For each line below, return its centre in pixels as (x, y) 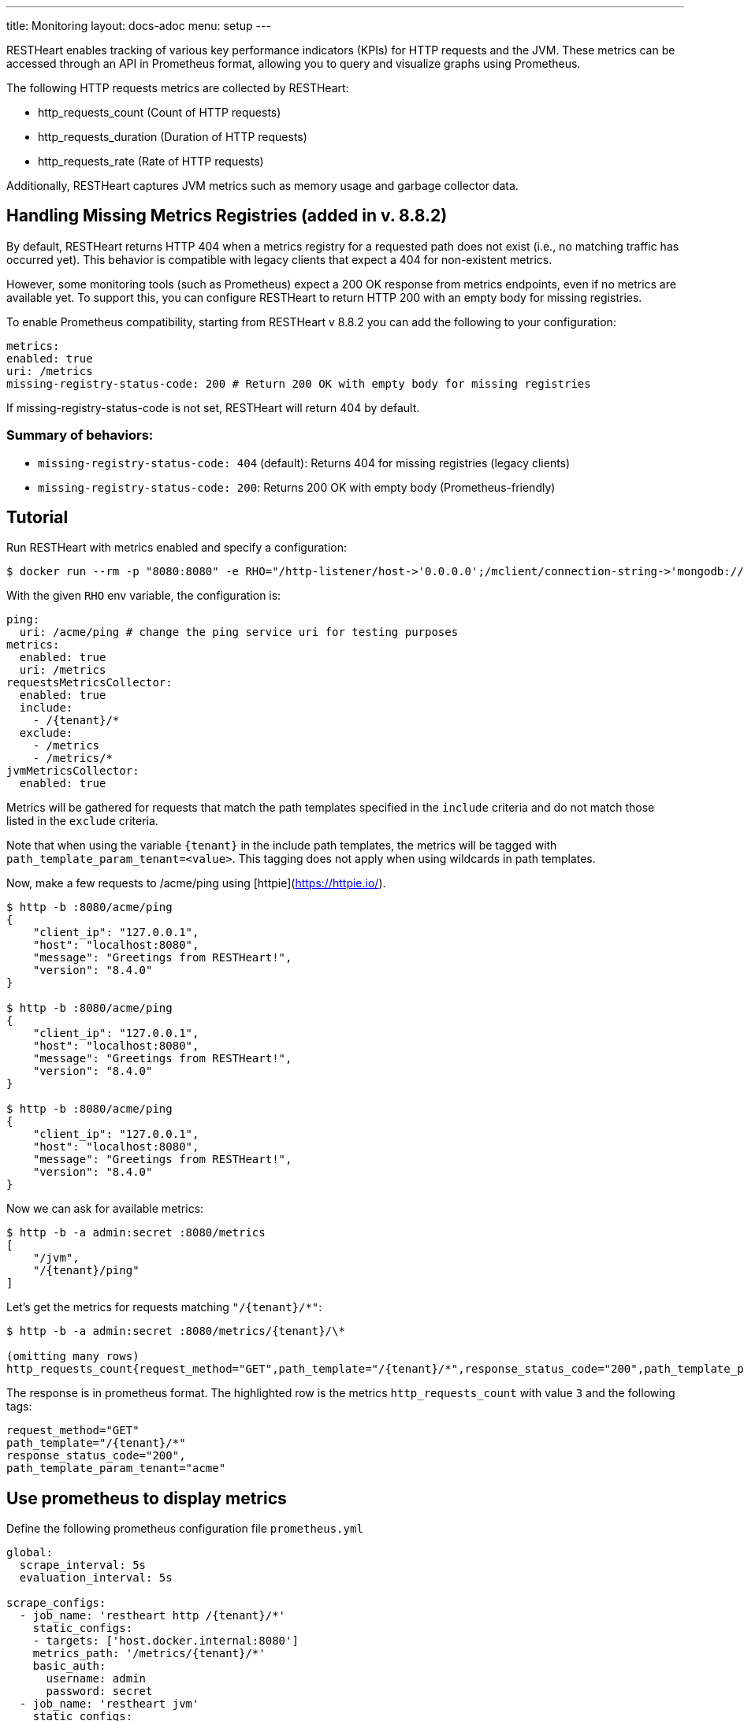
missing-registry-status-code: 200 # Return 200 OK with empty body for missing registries (299, 383)
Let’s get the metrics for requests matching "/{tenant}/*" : (164, 1307)
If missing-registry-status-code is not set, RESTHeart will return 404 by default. (213, 407)
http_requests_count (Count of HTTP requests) (160, 112)
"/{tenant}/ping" (86, 1271)
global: (30, 1553)
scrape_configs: (56, 1603)
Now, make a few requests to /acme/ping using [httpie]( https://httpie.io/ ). (196, 883)
